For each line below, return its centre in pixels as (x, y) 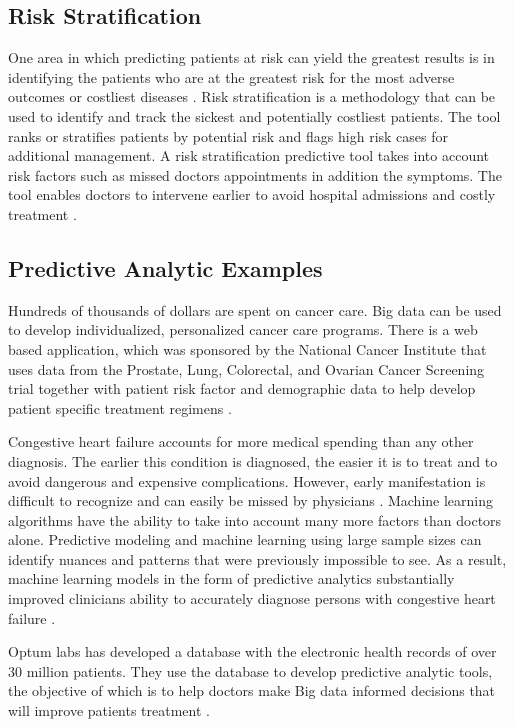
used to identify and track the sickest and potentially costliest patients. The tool (254, 115)
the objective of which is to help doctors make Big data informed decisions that (252, 690)
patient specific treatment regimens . (120, 407)
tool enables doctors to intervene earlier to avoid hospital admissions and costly (252, 194)
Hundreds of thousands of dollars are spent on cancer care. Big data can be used (255, 309)
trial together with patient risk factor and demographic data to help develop (242, 388)
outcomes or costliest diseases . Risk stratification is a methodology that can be (252, 96)
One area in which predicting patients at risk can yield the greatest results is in (251, 57)
